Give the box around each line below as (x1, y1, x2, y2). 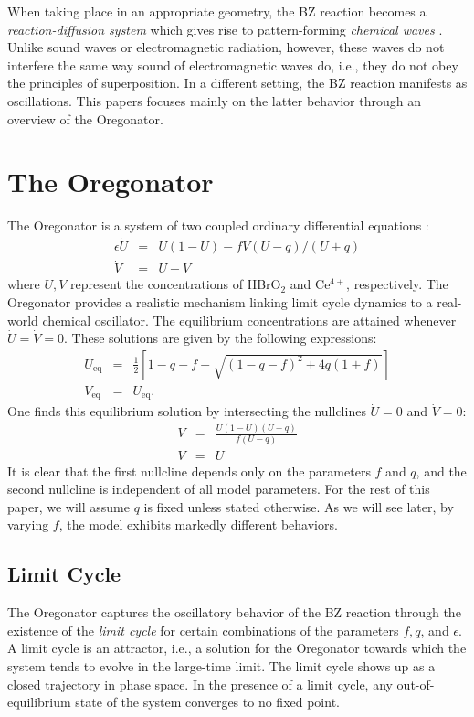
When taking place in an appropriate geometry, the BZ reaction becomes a (7, 2, 427, 20)
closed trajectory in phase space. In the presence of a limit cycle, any (7, 674, 393, 693)
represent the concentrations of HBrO (70, 274, 281, 294)
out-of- (396, 674, 435, 693)
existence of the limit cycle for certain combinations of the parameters (7, 620, 399, 639)
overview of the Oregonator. (7, 109, 163, 128)
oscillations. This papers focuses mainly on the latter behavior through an (7, 91, 421, 110)
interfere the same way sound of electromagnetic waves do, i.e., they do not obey (7, 55, 458, 74)
